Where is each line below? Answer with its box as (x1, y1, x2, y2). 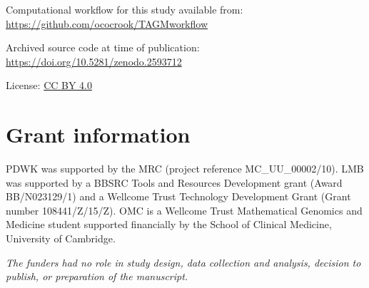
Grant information (6, 120, 191, 149)
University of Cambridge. (6, 231, 116, 246)
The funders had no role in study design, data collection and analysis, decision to (6, 254, 361, 269)
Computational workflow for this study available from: (6, 2, 243, 16)
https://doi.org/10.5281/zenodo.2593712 (6, 53, 182, 68)
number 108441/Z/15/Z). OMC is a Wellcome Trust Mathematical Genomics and (6, 202, 363, 217)
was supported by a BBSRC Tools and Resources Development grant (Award (6, 175, 343, 190)
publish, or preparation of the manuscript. (6, 269, 188, 284)
